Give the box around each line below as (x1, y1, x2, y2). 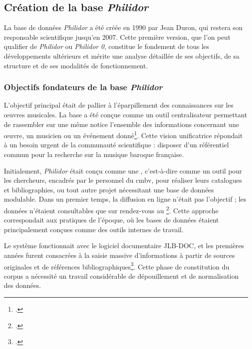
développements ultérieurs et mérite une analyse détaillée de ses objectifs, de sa (4, 50, 239, 61)
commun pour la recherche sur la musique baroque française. (4, 149, 184, 159)
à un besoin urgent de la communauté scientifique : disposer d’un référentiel (4, 140, 229, 150)
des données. (4, 280, 41, 290)
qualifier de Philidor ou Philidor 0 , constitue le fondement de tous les (4, 41, 209, 51)
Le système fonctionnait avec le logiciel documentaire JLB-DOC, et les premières (4, 240, 244, 251)
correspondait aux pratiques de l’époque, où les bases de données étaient (4, 215, 219, 225)
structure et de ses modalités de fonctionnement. (4, 60, 148, 70)
